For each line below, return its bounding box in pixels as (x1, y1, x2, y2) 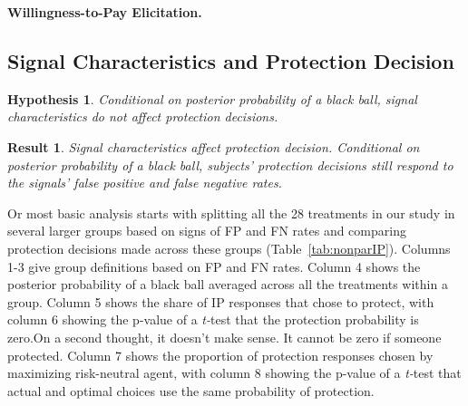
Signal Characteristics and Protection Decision (7, 46, 454, 74)
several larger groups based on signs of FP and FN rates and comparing (7, 221, 406, 240)
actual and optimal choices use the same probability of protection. (7, 381, 375, 400)
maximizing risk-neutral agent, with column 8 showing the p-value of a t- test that (7, 363, 462, 382)
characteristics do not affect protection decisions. (7, 107, 278, 126)
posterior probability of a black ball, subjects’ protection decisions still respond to (7, 155, 453, 174)
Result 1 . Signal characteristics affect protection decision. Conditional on (7, 137, 420, 156)
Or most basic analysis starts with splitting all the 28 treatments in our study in (7, 203, 455, 222)
